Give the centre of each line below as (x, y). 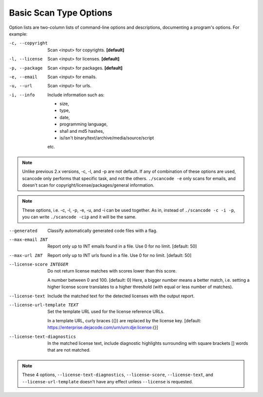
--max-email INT (28, 240)
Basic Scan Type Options (61, 13)
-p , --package (26, 68)
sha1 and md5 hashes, (82, 131)
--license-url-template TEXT (44, 305)
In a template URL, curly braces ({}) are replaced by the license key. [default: (124, 320)
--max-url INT (26, 255)
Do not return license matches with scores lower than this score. (112, 271)
